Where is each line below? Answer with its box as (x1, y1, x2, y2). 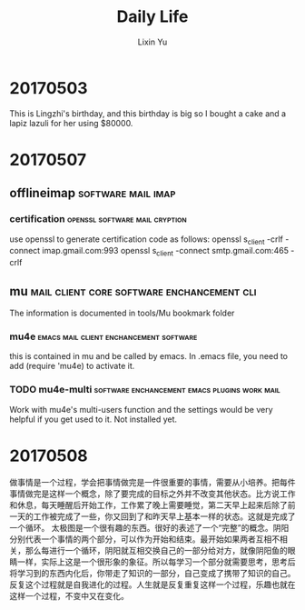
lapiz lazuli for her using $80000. (9, 117, 133, 128)
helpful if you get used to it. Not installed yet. (9, 414, 178, 425)
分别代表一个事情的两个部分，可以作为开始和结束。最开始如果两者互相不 (9, 534, 280, 545)
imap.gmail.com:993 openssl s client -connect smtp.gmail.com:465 (42, 245, 289, 258)
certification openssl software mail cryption (9, 213, 188, 225)
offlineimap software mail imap (9, 185, 176, 201)
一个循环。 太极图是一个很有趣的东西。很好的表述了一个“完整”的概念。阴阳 (9, 522, 290, 533)
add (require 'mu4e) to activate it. (9, 361, 135, 372)
